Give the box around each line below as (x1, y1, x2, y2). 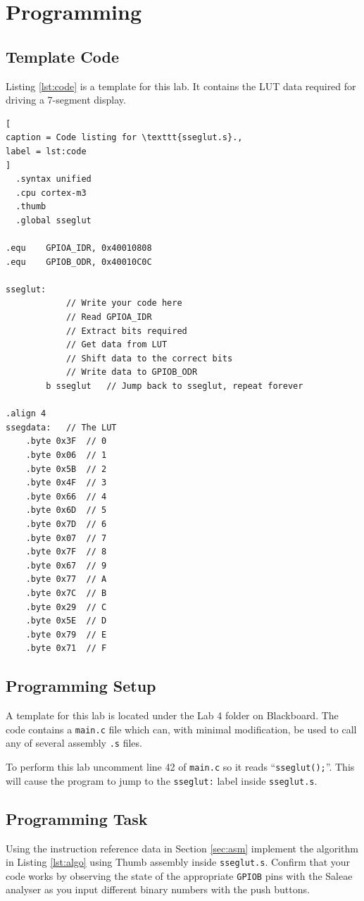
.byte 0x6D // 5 (25, 505, 107, 516)
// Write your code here (65, 298, 182, 309)
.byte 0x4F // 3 (25, 478, 107, 488)
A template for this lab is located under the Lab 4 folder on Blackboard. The (6, 708, 339, 723)
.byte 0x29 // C (25, 602, 107, 612)
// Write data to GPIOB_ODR (65, 367, 198, 378)
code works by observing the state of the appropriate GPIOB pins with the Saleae (6, 868, 353, 883)
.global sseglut (15, 215, 92, 225)
